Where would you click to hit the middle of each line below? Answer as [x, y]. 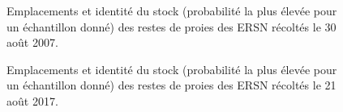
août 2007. [32, 42]
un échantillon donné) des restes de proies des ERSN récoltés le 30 [171, 26]
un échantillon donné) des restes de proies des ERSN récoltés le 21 [171, 85]
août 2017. [32, 100]
